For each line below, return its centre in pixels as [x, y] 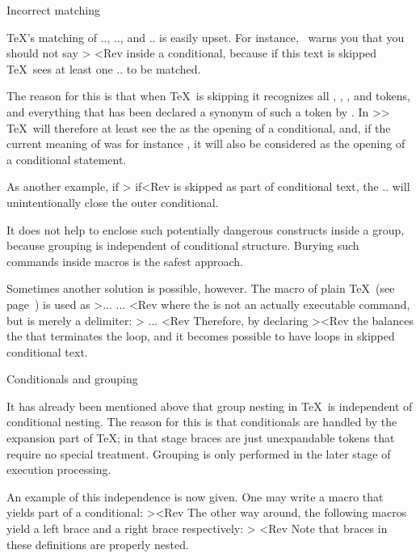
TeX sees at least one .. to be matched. [104, 68]
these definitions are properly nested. [98, 544]
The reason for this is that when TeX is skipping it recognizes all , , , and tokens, [208, 96]
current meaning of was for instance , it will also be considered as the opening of [206, 144]
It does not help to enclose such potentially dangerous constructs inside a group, [206, 229]
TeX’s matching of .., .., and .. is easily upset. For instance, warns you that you [206, 37]
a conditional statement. [67, 159]
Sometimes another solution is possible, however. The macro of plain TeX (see [201, 288]
